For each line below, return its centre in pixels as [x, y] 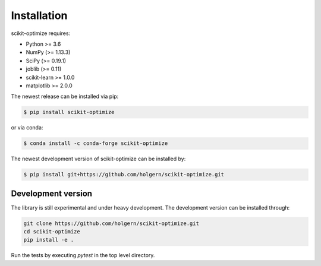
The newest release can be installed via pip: [65, 96]
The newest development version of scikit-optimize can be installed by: [98, 159]
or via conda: [27, 128]
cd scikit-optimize [52, 232]
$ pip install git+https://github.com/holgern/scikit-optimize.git [124, 175]
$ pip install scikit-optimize [69, 112]
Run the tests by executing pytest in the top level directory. [83, 255]
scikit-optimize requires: [41, 33]
